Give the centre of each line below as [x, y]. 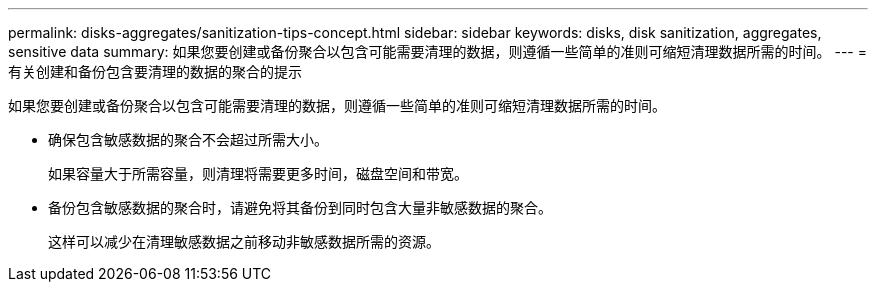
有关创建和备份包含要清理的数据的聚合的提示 [155, 71]
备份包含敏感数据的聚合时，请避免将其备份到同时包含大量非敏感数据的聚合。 [300, 207]
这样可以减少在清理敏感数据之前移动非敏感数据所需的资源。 [244, 241]
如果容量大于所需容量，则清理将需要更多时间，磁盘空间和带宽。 [258, 173]
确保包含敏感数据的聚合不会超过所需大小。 [188, 139]
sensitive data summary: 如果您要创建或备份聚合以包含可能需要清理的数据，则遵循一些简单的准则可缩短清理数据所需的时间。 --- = [437, 51]
